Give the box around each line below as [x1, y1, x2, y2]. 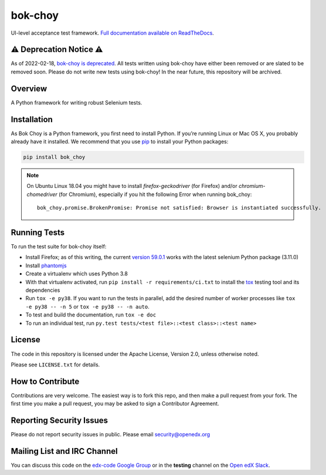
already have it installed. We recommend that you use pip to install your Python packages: [11, 138, 229, 145]
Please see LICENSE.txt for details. [11, 361, 100, 368]
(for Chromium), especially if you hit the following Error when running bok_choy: [59, 191, 252, 198]
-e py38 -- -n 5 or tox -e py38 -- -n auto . [25, 303, 150, 310]
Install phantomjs [25, 262, 67, 269]
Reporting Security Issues [11, 416, 108, 426]
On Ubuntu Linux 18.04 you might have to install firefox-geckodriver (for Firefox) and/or [26, 183, 237, 190]
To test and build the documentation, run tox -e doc [25, 311, 157, 318]
